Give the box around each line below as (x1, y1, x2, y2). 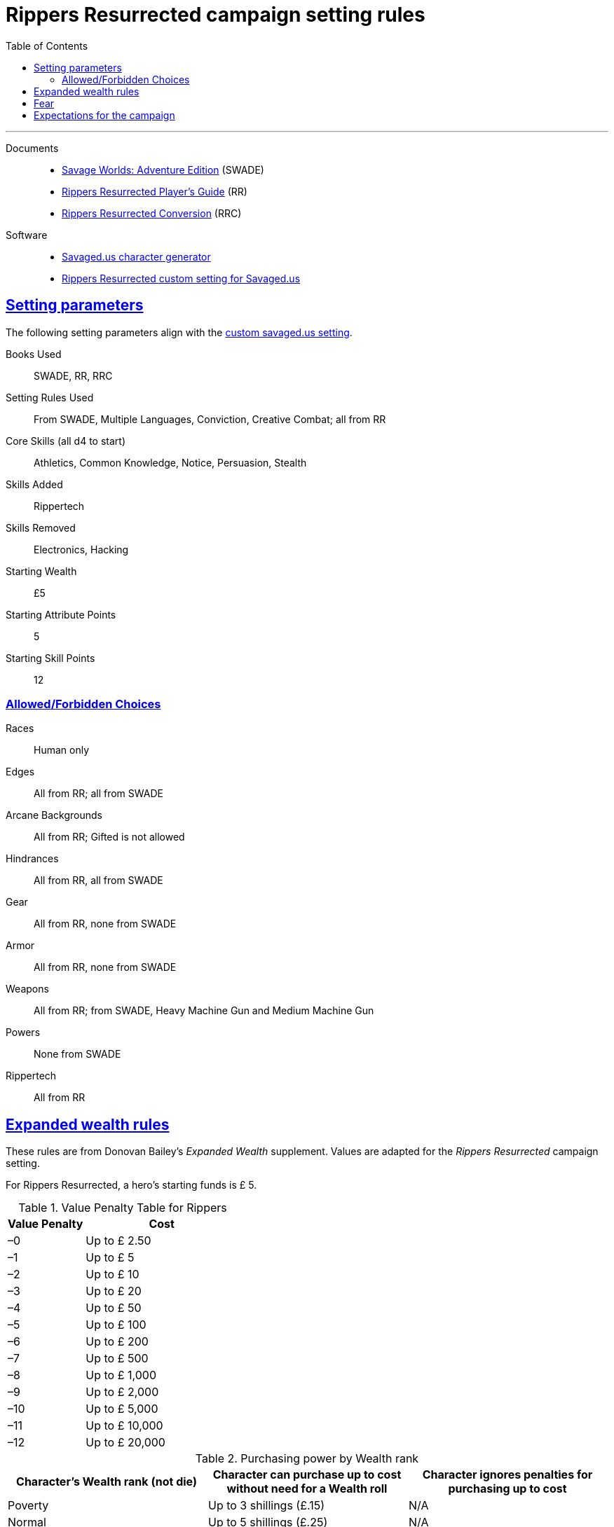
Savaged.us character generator (62, 250, 211, 263)
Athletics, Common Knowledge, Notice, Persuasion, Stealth (34, 456, 307, 469)
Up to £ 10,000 (86, 1418, 163, 1433)
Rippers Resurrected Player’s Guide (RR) (62, 185, 247, 198)
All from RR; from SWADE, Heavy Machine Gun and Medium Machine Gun (34, 1004, 374, 1017)
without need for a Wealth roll (226, 1481, 388, 1496)
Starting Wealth (6, 565, 77, 577)
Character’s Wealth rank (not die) (16, 1474, 197, 1489)
